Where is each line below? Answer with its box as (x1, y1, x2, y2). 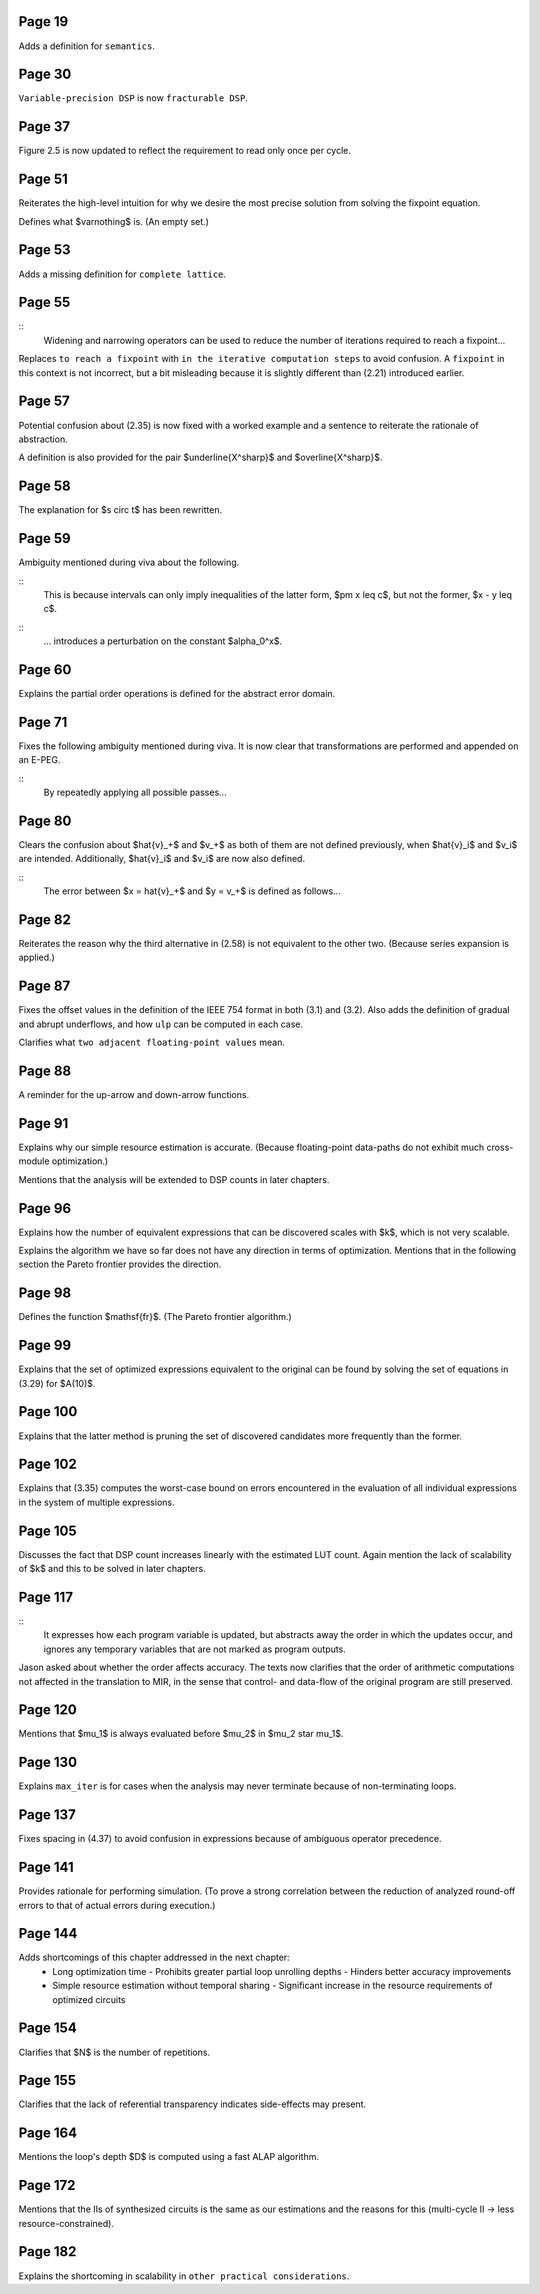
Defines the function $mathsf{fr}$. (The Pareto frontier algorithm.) (18, 1311, 292, 1323)
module (18, 1155, 50, 1167)
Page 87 (18, 978, 71, 995)
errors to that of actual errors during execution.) (18, 1899, 216, 1911)
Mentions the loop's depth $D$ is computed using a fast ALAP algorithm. (18, 2151, 320, 2163)
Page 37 (18, 118, 71, 135)
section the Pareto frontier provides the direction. (18, 1258, 222, 1270)
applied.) (18, 951, 55, 964)
